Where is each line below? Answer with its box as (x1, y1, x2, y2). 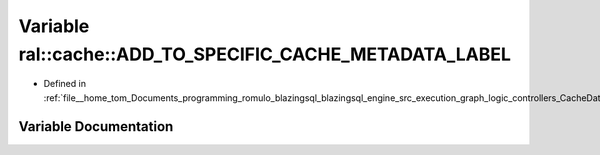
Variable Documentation (18, 118, 174, 135)
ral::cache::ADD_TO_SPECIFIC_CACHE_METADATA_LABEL (18, 43, 512, 65)
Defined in (43, 78, 87, 90)
